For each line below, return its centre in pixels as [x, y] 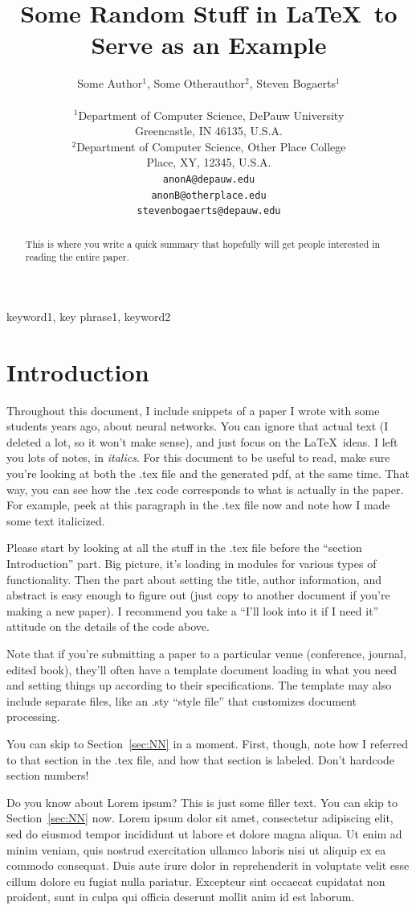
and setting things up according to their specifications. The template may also [199, 685]
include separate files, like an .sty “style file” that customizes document [182, 700]
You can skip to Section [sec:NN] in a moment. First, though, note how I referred [207, 743]
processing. [33, 716]
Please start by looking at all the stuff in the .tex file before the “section [184, 548]
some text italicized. [56, 520]
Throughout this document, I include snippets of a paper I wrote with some [193, 410]
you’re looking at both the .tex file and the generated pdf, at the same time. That [208, 474]
